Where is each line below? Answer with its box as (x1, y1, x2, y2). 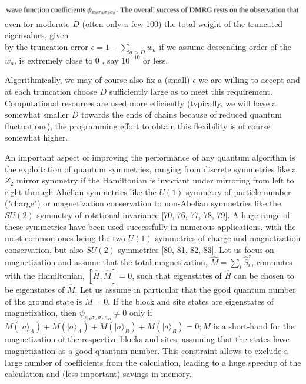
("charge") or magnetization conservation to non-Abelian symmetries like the (5, 197, 281, 209)
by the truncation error (5, 40, 88, 52)
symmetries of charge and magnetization (155, 232, 301, 244)
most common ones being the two (5, 232, 126, 244)
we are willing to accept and (198, 74, 300, 86)
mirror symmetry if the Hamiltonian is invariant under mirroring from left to (16, 174, 294, 186)
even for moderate (5, 17, 70, 29)
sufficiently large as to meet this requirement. (109, 85, 272, 97)
